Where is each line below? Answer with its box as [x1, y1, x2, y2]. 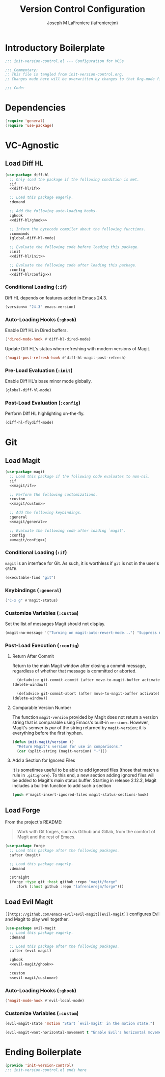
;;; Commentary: [5, 68, 38, 73]
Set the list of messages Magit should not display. [5, 621, 106, 627]
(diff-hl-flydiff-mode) [5, 420, 54, 425]
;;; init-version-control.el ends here [5, 1067, 87, 1073]
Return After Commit [12, 653, 54, 659]
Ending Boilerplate [5, 1047, 82, 1058]
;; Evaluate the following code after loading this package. [9, 262, 137, 267]
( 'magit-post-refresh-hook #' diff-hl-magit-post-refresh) [5, 355, 126, 360]
